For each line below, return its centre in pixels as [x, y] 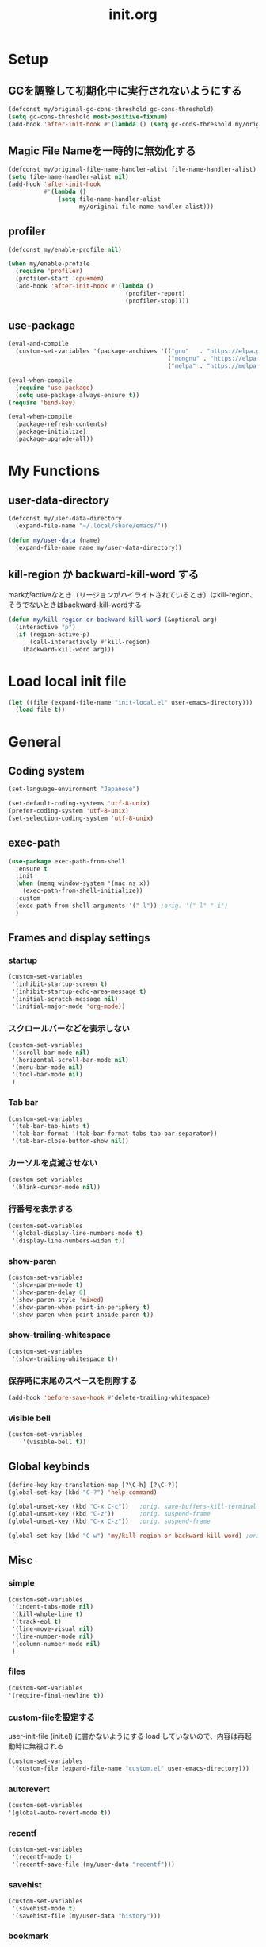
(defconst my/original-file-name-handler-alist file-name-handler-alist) [133, 170]
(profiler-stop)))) [158, 301]
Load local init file [67, 681]
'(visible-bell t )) [55, 1442]
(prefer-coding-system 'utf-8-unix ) [68, 811]
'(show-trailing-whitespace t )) [65, 1359]
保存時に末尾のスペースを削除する [72, 1381]
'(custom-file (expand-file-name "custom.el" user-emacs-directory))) [130, 1768]
